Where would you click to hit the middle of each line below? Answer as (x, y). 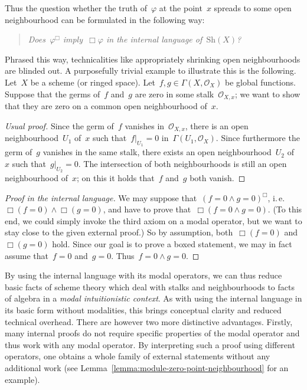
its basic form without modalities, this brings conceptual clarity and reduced (143, 310)
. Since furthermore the (258, 138)
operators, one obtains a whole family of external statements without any (138, 356)
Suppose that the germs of (53, 94)
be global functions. (260, 82)
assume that (27, 255)
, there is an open (217, 125)
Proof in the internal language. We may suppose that (101, 197)
